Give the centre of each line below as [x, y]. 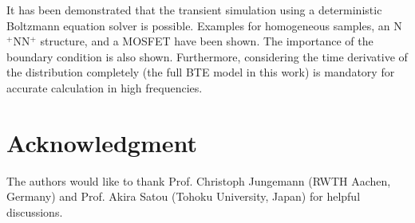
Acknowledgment [102, 142]
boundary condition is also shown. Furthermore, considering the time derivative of [207, 56]
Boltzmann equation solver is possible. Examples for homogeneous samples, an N [204, 25]
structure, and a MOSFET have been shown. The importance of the [207, 41]
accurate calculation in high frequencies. [105, 87]
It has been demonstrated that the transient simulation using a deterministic [194, 10]
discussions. [35, 211]
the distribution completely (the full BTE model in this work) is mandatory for [201, 72]
